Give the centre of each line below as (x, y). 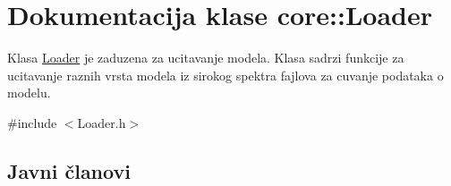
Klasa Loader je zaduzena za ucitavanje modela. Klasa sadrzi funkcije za (206, 58)
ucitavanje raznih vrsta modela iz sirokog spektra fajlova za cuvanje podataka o (225, 75)
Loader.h (102, 122)
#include (32, 122)
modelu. (29, 93)
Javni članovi (69, 170)
